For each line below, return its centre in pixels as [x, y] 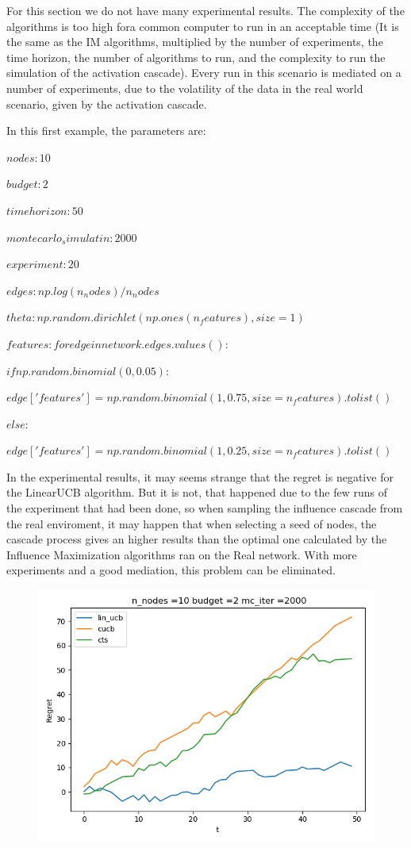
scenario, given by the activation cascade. [107, 104]
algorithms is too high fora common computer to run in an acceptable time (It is [203, 26]
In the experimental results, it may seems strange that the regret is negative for [200, 476]
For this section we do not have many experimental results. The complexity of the [205, 10]
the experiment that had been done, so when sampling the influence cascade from [205, 508]
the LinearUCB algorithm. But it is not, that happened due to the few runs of [197, 492]
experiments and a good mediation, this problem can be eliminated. [171, 570]
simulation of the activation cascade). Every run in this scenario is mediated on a [204, 73]
